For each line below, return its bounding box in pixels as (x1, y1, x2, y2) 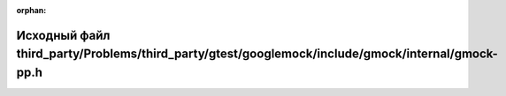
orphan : (16, 5, 47, 15)
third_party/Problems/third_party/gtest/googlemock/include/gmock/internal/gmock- (16, 47, 499, 62)
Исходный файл (16, 27, 111, 43)
